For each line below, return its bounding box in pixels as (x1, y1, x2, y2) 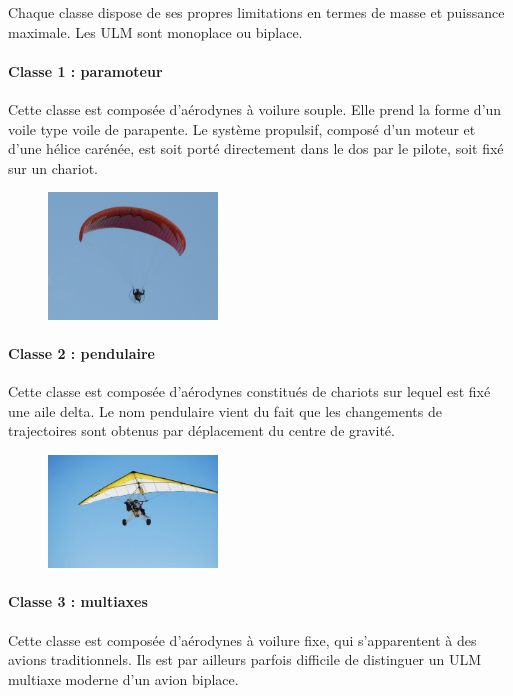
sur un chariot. (8, 157, 99, 178)
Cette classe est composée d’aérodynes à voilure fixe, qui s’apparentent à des (8, 629, 477, 650)
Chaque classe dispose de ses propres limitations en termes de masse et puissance (8, 2, 505, 22)
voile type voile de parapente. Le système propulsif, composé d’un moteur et (8, 118, 476, 139)
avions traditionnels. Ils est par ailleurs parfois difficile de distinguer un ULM (8, 649, 482, 670)
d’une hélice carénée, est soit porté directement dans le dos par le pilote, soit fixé (8, 138, 504, 159)
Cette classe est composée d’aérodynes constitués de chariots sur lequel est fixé (8, 380, 491, 401)
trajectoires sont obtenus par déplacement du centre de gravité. (8, 420, 395, 441)
